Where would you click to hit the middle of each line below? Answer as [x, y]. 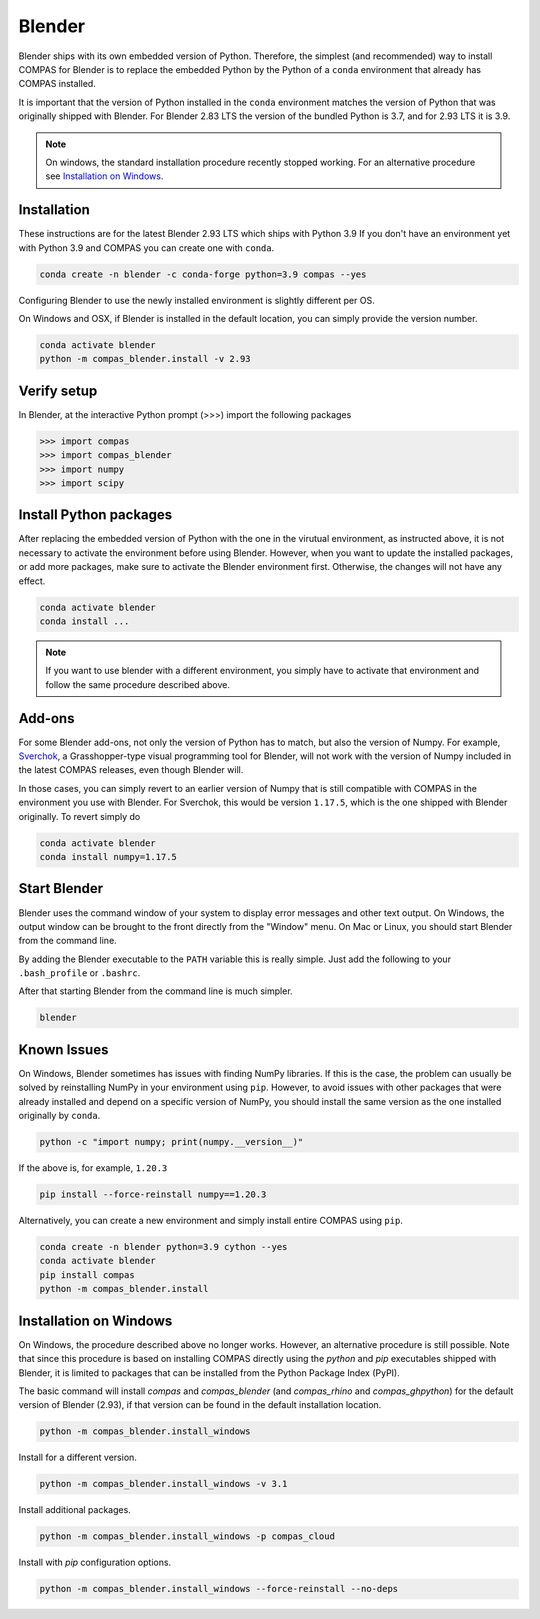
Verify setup [58, 390]
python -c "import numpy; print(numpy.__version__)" [171, 1142]
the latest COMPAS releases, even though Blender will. [131, 770]
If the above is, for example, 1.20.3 [93, 1168]
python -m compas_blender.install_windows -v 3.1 [163, 1484]
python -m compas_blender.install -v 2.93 [145, 359]
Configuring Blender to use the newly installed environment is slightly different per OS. [196, 300]
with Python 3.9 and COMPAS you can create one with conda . [146, 247]
